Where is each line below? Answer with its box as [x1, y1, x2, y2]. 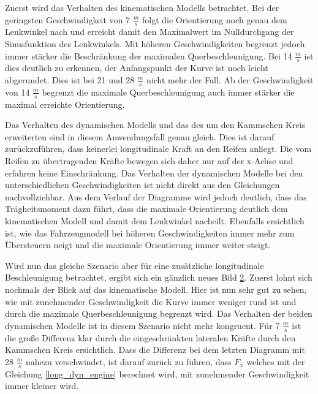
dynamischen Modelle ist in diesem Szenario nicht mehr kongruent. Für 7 [5, 319, 280, 331]
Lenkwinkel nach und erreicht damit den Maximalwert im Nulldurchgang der [5, 25, 294, 38]
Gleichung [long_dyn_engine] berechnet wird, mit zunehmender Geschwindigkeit [5, 367, 309, 380]
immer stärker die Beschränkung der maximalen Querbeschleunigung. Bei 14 [5, 49, 292, 62]
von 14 [5, 85, 30, 98]
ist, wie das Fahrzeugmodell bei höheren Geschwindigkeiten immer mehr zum [5, 226, 295, 239]
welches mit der [246, 355, 305, 368]
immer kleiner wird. [5, 379, 79, 392]
